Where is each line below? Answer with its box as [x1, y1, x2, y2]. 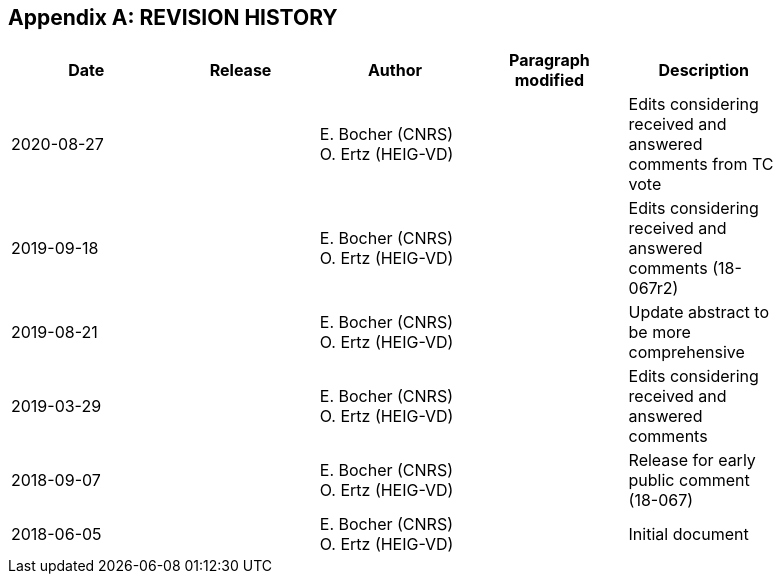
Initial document [628, 524, 749, 545]
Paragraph [508, 50, 590, 71]
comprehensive [628, 342, 745, 363]
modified [514, 70, 585, 91]
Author [367, 60, 423, 81]
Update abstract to [628, 302, 769, 323]
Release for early [628, 450, 756, 471]
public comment [628, 470, 750, 491]
